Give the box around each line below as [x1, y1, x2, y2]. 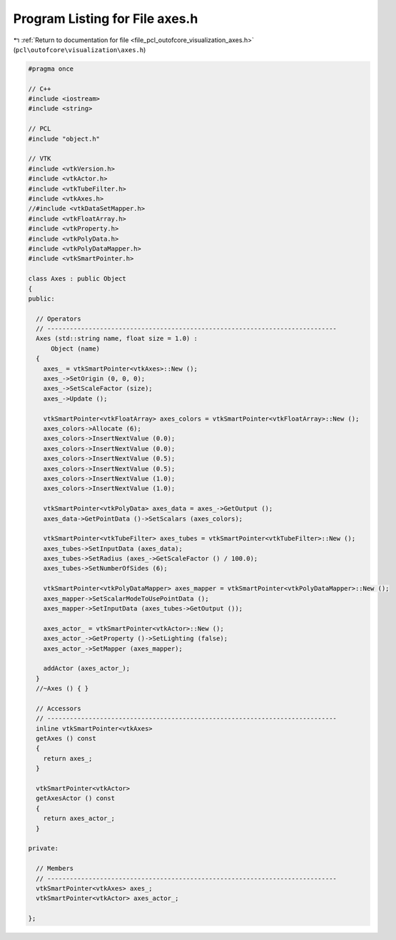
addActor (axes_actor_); [43, 664, 131, 673]
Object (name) [51, 344, 100, 353]
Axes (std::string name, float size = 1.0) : [36, 334, 198, 343]
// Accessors [36, 704, 81, 712]
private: [28, 844, 59, 853]
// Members [36, 864, 74, 873]
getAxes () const [36, 734, 96, 743]
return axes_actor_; [43, 814, 116, 823]
